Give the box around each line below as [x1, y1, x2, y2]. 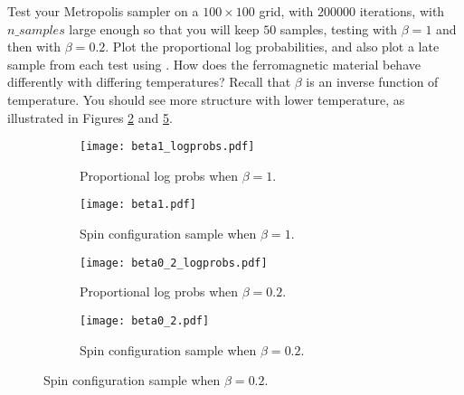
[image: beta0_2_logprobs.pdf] [80, 256, 268, 269]
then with [7, 37, 62, 56]
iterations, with [359, 2, 445, 20]
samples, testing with [279, 19, 398, 38]
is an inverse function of [306, 72, 439, 91]
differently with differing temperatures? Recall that [7, 72, 291, 91]
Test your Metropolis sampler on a [7, 2, 199, 20]
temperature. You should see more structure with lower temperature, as [7, 89, 405, 108]
